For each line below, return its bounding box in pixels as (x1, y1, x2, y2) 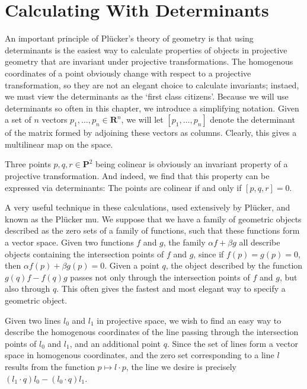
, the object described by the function (165, 259, 303, 272)
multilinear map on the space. (5, 138, 113, 150)
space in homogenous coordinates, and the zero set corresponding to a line (5, 349, 274, 361)
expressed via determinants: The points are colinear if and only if (5, 181, 242, 193)
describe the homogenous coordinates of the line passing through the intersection (5, 326, 299, 338)
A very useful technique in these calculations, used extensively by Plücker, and (5, 201, 290, 213)
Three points (5, 158, 51, 170)
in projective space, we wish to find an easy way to (97, 314, 282, 326)
